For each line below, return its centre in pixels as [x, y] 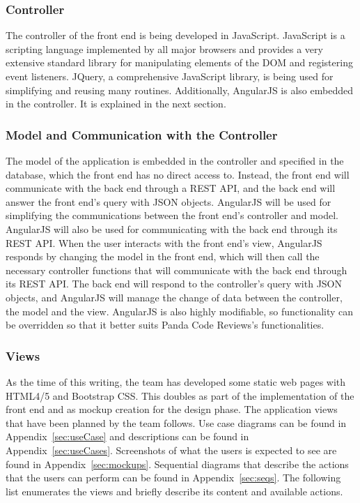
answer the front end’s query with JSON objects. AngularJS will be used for [169, 201]
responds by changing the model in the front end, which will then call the [163, 256]
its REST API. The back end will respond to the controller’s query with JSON [174, 284]
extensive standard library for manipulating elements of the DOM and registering [179, 62]
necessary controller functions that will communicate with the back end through [177, 270]
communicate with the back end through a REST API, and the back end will [171, 188]
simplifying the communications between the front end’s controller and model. [172, 215]
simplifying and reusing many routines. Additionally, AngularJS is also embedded [179, 90]
